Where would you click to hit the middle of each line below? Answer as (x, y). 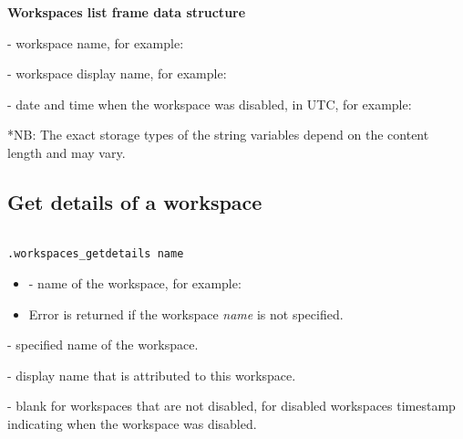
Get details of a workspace (135, 201)
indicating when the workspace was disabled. (132, 424)
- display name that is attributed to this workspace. (152, 375)
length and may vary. (67, 152)
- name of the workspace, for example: (135, 283)
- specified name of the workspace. (103, 345)
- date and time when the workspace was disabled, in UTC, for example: (210, 104)
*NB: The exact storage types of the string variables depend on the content (218, 135)
